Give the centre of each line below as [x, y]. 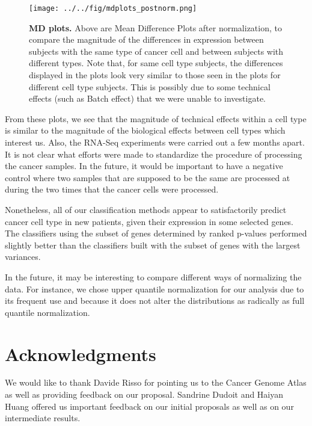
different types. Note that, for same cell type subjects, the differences [156, 63]
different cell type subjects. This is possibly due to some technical [150, 86]
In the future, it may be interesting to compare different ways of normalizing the [153, 276]
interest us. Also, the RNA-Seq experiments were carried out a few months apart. [155, 142]
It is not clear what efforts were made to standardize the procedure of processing [154, 154]
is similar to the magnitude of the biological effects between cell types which [145, 130]
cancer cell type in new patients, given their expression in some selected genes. [149, 221]
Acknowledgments [81, 353]
